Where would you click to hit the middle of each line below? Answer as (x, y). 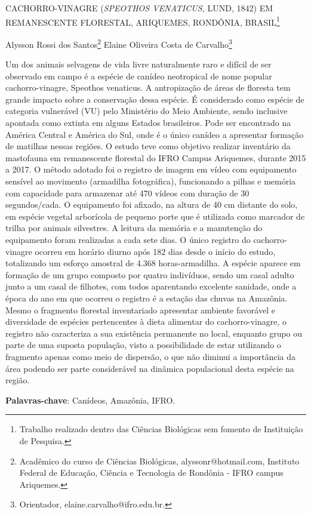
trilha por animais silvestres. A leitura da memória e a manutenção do (134, 228)
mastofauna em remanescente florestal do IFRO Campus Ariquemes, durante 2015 (156, 157)
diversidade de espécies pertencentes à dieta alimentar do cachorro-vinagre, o (146, 321)
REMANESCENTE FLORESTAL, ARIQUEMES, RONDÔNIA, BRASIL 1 (143, 21)
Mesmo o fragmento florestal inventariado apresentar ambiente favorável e (140, 310)
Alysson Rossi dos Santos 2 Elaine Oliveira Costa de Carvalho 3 (119, 43)
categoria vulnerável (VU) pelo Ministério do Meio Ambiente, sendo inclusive (147, 111)
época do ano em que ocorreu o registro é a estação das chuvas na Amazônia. (147, 298)
